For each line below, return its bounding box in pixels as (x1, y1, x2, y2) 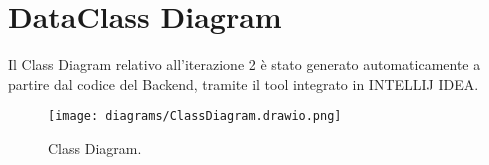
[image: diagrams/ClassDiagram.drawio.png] (48, 109, 342, 124)
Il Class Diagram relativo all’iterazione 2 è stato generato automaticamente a (8, 54, 481, 75)
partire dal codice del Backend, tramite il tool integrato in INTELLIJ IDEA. (8, 73, 479, 94)
